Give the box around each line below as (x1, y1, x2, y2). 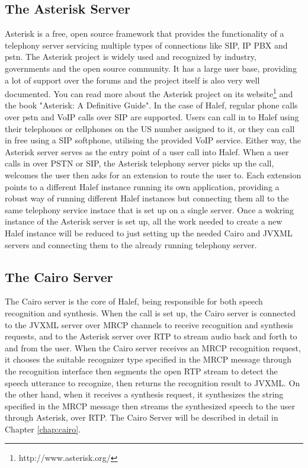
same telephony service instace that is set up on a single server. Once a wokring (5, 203, 294, 216)
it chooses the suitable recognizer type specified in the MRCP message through (5, 353, 291, 366)
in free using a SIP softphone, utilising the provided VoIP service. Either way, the (5, 134, 301, 146)
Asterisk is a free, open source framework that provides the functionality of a (5, 27, 284, 40)
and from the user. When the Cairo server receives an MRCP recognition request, (5, 341, 301, 354)
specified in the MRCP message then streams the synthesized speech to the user (5, 399, 295, 412)
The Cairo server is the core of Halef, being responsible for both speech (5, 295, 263, 307)
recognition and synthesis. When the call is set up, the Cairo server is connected (5, 306, 296, 319)
